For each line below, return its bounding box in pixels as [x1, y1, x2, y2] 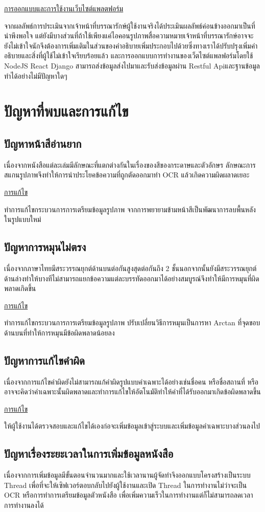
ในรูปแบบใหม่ [4, 214, 41, 225]
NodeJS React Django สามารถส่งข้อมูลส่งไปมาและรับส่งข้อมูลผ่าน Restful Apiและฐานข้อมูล [4, 60, 260, 71]
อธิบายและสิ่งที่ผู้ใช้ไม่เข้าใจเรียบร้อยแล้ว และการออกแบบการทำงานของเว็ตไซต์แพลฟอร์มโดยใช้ [4, 50, 253, 61]
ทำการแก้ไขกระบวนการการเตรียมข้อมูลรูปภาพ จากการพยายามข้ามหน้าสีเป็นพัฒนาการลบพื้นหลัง [4, 204, 256, 214]
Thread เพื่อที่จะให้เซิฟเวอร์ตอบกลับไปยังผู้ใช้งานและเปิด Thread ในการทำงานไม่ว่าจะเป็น [4, 479, 247, 490]
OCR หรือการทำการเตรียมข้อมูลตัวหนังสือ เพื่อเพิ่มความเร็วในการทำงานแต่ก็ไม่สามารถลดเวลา [4, 489, 253, 500]
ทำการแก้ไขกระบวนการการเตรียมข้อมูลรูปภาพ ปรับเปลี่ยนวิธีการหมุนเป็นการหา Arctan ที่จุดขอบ [4, 317, 260, 328]
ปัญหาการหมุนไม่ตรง [4, 239, 86, 255]
